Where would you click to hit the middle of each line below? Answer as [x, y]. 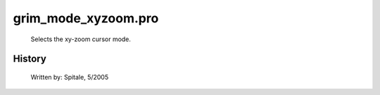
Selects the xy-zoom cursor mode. [81, 39]
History [30, 59]
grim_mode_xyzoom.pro [86, 18]
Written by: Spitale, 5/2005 [70, 77]
